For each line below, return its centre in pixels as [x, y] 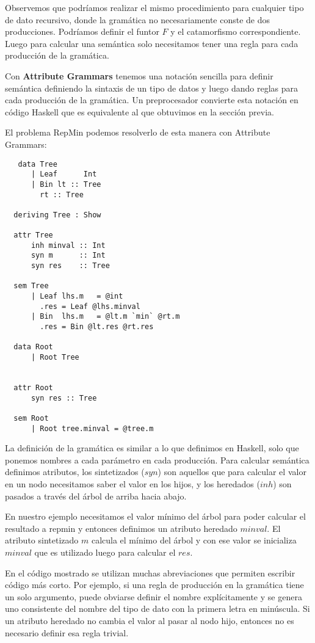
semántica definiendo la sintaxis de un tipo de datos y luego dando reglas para [151, 88]
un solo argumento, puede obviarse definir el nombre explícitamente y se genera [154, 596]
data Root [33, 347]
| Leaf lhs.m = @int [77, 296]
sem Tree [31, 286]
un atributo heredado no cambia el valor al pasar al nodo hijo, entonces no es [150, 620]
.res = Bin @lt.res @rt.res [97, 327]
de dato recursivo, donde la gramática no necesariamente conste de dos [138, 19]
